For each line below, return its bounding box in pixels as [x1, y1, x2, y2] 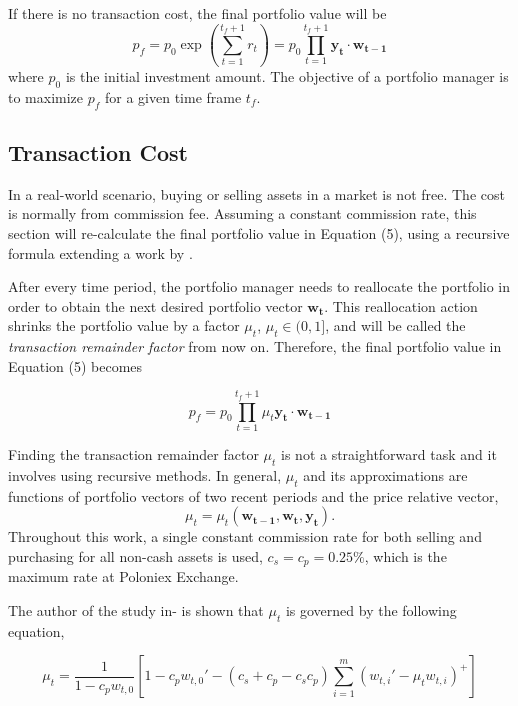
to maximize [8, 86, 84, 107]
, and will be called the [325, 315, 466, 336]
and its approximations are [303, 464, 468, 485]
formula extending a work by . [8, 242, 193, 263]
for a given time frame [105, 86, 242, 107]
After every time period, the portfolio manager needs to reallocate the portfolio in [8, 276, 511, 297]
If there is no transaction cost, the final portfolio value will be [8, 3, 387, 23]
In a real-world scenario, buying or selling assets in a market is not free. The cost [8, 183, 505, 204]
